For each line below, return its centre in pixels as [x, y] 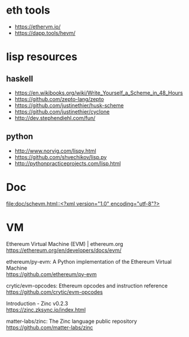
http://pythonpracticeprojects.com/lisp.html [68, 163]
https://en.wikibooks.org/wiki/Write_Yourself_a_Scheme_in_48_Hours [99, 93]
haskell [20, 78]
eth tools [28, 10]
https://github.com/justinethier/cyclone [62, 111]
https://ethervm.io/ [38, 27]
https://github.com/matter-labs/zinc [50, 327]
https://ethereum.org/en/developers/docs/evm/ [64, 250]
